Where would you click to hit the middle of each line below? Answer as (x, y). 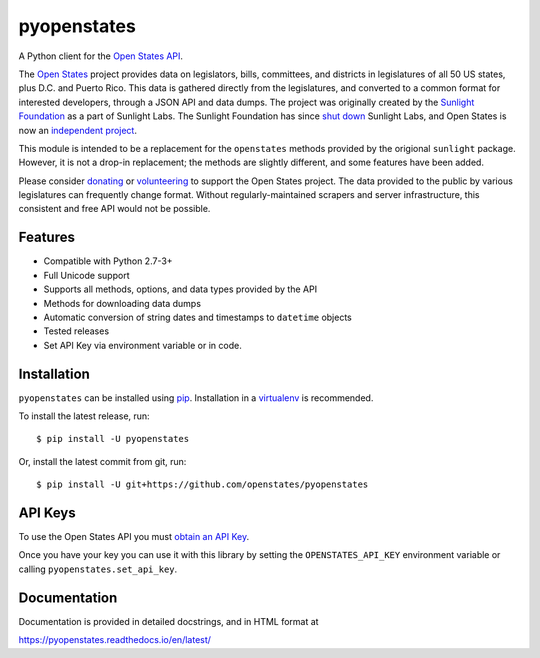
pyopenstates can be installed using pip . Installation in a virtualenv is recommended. (196, 397)
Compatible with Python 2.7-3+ (108, 261)
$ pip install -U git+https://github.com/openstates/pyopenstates (202, 484)
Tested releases (76, 331)
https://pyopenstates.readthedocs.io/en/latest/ (115, 640)
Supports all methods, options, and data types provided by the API (180, 289)
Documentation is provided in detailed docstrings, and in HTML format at (168, 621)
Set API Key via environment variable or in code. (142, 345)
